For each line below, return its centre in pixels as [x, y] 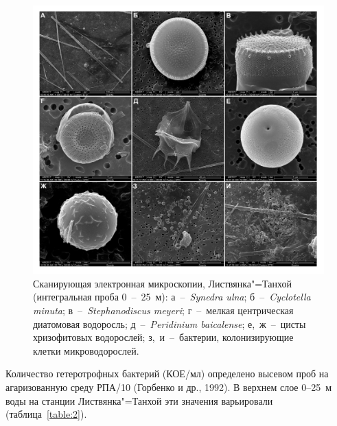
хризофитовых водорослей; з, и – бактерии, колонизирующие [163, 337]
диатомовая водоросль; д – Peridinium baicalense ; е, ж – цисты [170, 323]
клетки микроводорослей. [86, 350]
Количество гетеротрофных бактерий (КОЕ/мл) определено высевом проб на [167, 374]
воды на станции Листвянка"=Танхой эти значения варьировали [139, 400]
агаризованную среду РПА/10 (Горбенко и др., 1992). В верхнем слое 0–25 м [169, 387]
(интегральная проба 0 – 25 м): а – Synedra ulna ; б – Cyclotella [172, 297]
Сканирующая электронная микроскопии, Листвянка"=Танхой [162, 283]
